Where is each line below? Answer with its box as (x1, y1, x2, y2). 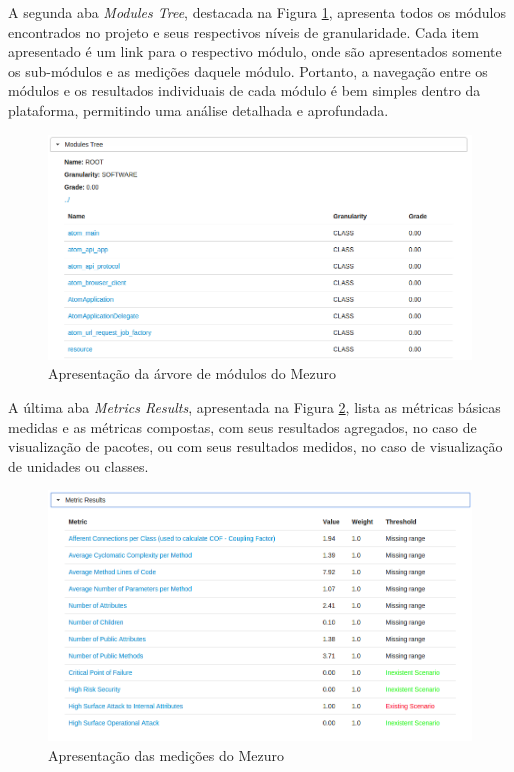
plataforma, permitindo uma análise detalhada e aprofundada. (8, 99, 389, 120)
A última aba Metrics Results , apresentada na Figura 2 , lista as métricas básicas (8, 397, 501, 417)
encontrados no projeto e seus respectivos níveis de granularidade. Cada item (8, 21, 479, 42)
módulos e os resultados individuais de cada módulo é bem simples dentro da (8, 80, 481, 101)
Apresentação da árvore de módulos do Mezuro (48, 363, 337, 384)
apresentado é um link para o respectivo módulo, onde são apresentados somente (8, 41, 502, 62)
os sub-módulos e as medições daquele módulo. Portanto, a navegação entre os (8, 60, 488, 81)
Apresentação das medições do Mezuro (48, 744, 284, 765)
